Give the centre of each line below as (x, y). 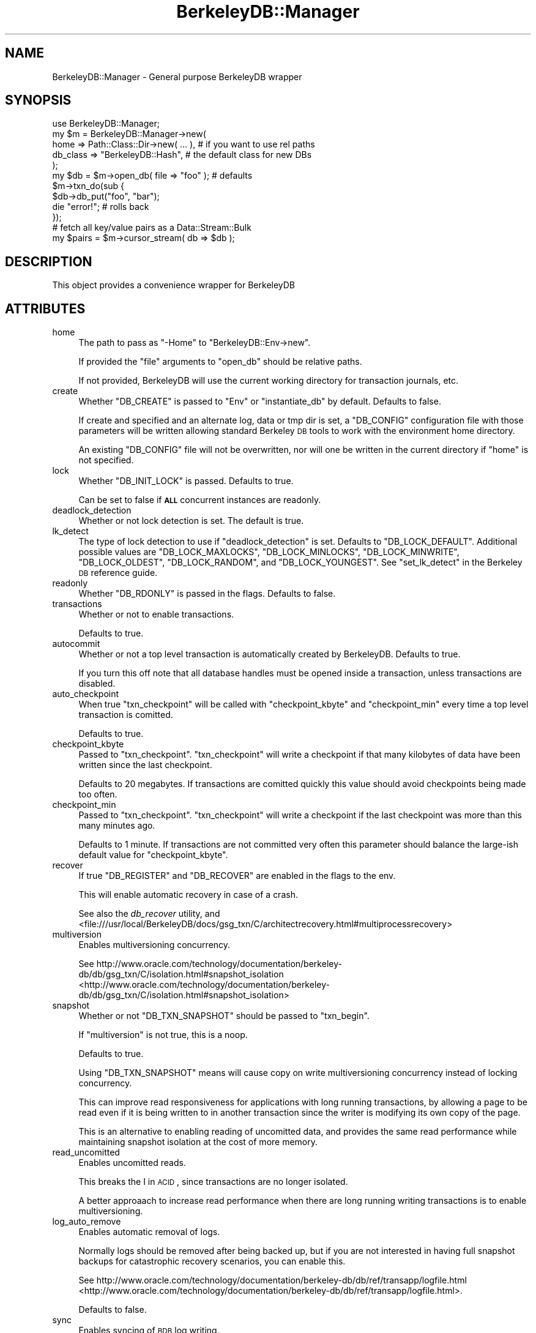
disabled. (97, 684)
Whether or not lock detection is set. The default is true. (191, 521)
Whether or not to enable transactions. (156, 614)
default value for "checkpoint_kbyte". (153, 855)
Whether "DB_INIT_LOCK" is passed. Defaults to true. (186, 481)
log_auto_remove (87, 1222)
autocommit (76, 644)
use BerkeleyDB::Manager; (106, 124)
